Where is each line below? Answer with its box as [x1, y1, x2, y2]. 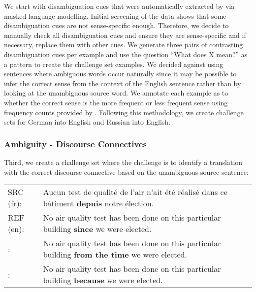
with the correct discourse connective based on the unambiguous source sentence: [4, 166, 249, 177]
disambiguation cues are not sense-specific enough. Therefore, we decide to [4, 20, 229, 31]
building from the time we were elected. [43, 249, 187, 260]
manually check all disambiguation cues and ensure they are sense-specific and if [4, 30, 246, 40]
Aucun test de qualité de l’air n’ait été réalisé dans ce [43, 186, 227, 198]
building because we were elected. [43, 274, 163, 286]
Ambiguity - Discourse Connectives [4, 137, 147, 150]
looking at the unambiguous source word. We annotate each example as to [4, 88, 228, 98]
